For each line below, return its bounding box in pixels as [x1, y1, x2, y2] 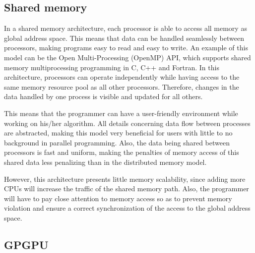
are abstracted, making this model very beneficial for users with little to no [4, 127, 233, 138]
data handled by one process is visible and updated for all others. [4, 91, 203, 102]
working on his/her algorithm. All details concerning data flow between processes [4, 118, 251, 128]
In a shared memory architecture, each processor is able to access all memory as [4, 23, 247, 33]
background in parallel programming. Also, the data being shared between [4, 137, 230, 147]
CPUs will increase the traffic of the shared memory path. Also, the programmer [4, 183, 249, 194]
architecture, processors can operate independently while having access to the [4, 72, 240, 82]
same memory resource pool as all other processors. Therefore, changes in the [4, 81, 239, 92]
